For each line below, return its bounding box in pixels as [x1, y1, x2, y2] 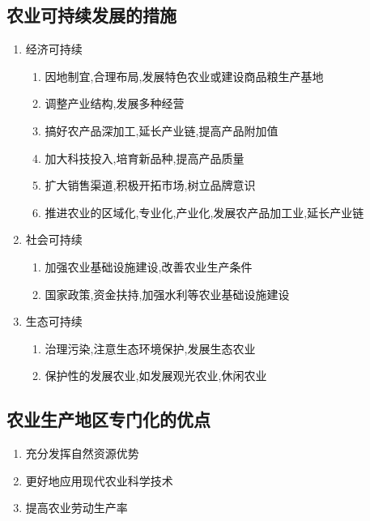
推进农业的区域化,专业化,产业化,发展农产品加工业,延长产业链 [45, 203, 364, 220]
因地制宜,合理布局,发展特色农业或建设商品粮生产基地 [45, 67, 324, 84]
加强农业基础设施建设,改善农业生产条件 [45, 258, 253, 275]
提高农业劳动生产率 [25, 499, 128, 516]
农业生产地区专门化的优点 [6, 407, 211, 432]
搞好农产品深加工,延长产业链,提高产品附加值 [45, 122, 279, 139]
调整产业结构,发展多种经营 [45, 95, 185, 112]
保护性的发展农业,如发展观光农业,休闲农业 [45, 367, 267, 384]
